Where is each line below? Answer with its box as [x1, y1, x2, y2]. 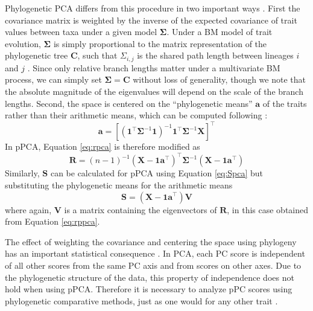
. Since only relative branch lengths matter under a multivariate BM [27, 61, 280, 74]
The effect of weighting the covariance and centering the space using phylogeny [5, 235, 297, 248]
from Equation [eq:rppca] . [5, 215, 100, 228]
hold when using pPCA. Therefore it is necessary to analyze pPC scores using [5, 283, 292, 295]
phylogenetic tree [5, 49, 68, 62]
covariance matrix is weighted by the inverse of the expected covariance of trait [5, 13, 297, 26]
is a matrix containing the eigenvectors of [64, 203, 217, 216]
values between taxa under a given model [5, 25, 157, 38]
